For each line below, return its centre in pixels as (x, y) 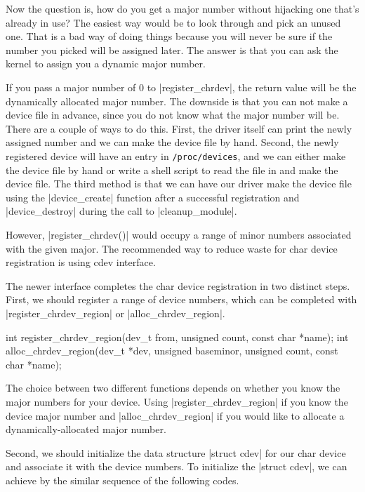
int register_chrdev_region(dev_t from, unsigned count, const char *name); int (177, 337)
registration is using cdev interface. (81, 262)
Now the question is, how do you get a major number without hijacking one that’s (182, 8)
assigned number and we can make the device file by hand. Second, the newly (172, 142)
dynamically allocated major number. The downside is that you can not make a (177, 101)
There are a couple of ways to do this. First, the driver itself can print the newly (179, 128)
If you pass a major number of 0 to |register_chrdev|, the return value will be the (181, 87)
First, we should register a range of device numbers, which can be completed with (181, 299)
